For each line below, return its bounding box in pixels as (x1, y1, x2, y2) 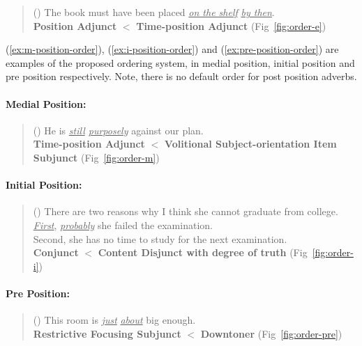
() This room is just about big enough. (33, 313, 196, 327)
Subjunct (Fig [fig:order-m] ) (33, 150, 160, 164)
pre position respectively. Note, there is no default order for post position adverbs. (6, 69, 357, 84)
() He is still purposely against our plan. (33, 123, 204, 137)
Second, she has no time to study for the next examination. (33, 231, 287, 246)
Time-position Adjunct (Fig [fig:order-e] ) (136, 18, 326, 33)
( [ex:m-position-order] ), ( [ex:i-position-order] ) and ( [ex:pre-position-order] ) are (6, 42, 339, 56)
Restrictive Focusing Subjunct (33, 326, 181, 340)
